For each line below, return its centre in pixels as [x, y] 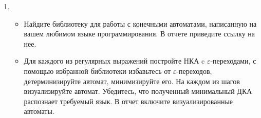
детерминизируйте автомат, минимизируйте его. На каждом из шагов [132, 81]
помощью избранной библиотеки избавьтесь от [97, 71]
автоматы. [39, 111]
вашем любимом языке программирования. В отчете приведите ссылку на [139, 34]
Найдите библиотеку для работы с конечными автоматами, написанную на [140, 23]
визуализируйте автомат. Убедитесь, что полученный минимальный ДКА [138, 91]
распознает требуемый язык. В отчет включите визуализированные [128, 101]
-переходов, [194, 71]
